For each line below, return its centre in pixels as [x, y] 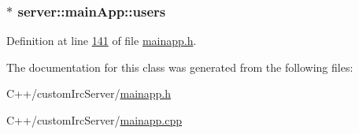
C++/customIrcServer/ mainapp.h [89, 93]
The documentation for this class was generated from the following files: [180, 67]
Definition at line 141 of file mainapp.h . [102, 41]
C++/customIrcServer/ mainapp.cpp [94, 120]
